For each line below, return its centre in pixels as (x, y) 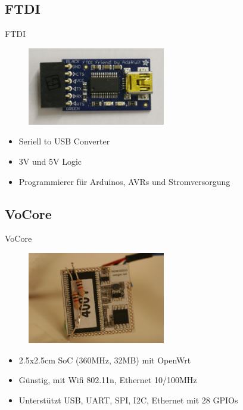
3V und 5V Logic (50, 161)
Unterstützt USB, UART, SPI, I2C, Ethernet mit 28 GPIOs (128, 400)
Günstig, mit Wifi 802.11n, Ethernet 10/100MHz (108, 380)
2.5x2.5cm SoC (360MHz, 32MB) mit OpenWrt (105, 360)
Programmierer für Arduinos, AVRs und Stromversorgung (124, 181)
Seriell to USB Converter (64, 141)
